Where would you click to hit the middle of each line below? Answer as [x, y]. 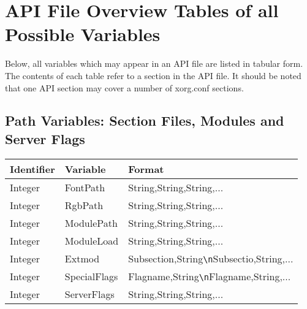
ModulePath [91, 223]
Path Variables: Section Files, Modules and [145, 120]
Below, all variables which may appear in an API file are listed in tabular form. [154, 63]
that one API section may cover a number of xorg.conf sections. [124, 87]
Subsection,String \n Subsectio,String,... [211, 258]
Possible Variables [83, 34]
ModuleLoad [92, 240]
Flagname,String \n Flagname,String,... [210, 276]
